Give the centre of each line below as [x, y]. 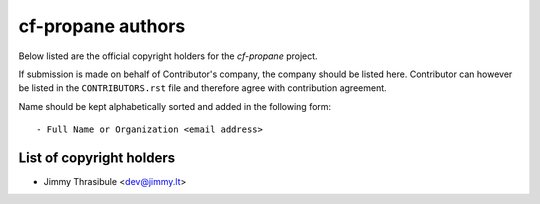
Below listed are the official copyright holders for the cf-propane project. [168, 56]
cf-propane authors [102, 26]
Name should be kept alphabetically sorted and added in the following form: [175, 106]
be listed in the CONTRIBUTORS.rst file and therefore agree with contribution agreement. [202, 88]
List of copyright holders [96, 157]
